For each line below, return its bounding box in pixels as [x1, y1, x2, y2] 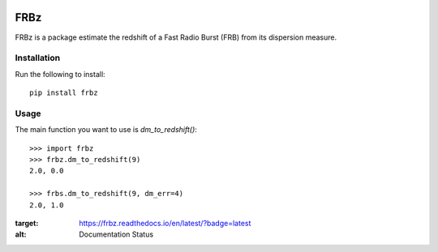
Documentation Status [79, 229, 154, 239]
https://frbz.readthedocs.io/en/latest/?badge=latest [79, 218, 251, 228]
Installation [15, 53, 61, 64]
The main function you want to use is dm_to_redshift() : [15, 125, 198, 135]
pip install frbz [29, 88, 98, 97]
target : [15, 218, 39, 228]
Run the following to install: [15, 69, 105, 79]
